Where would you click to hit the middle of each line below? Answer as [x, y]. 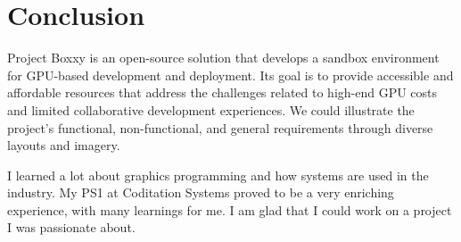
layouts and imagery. [64, 145]
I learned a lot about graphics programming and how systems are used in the [218, 175]
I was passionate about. [71, 227]
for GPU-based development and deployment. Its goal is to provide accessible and [230, 75]
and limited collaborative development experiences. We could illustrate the [211, 109]
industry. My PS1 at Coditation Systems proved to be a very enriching [201, 192]
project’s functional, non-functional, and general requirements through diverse [220, 127]
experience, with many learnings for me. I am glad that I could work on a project [230, 209]
